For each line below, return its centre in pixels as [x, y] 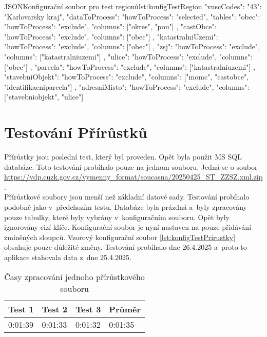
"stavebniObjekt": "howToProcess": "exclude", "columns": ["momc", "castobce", [127, 77]
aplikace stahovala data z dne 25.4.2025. [68, 257]
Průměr [125, 309]
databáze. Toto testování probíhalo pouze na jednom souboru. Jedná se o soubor [131, 166]
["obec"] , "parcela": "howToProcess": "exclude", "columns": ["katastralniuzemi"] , [130, 66]
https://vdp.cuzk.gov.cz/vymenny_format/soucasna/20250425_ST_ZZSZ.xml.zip [133, 177]
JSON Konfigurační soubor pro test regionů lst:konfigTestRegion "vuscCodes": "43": [133, 6]
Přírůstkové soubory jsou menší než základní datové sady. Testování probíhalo [127, 197]
